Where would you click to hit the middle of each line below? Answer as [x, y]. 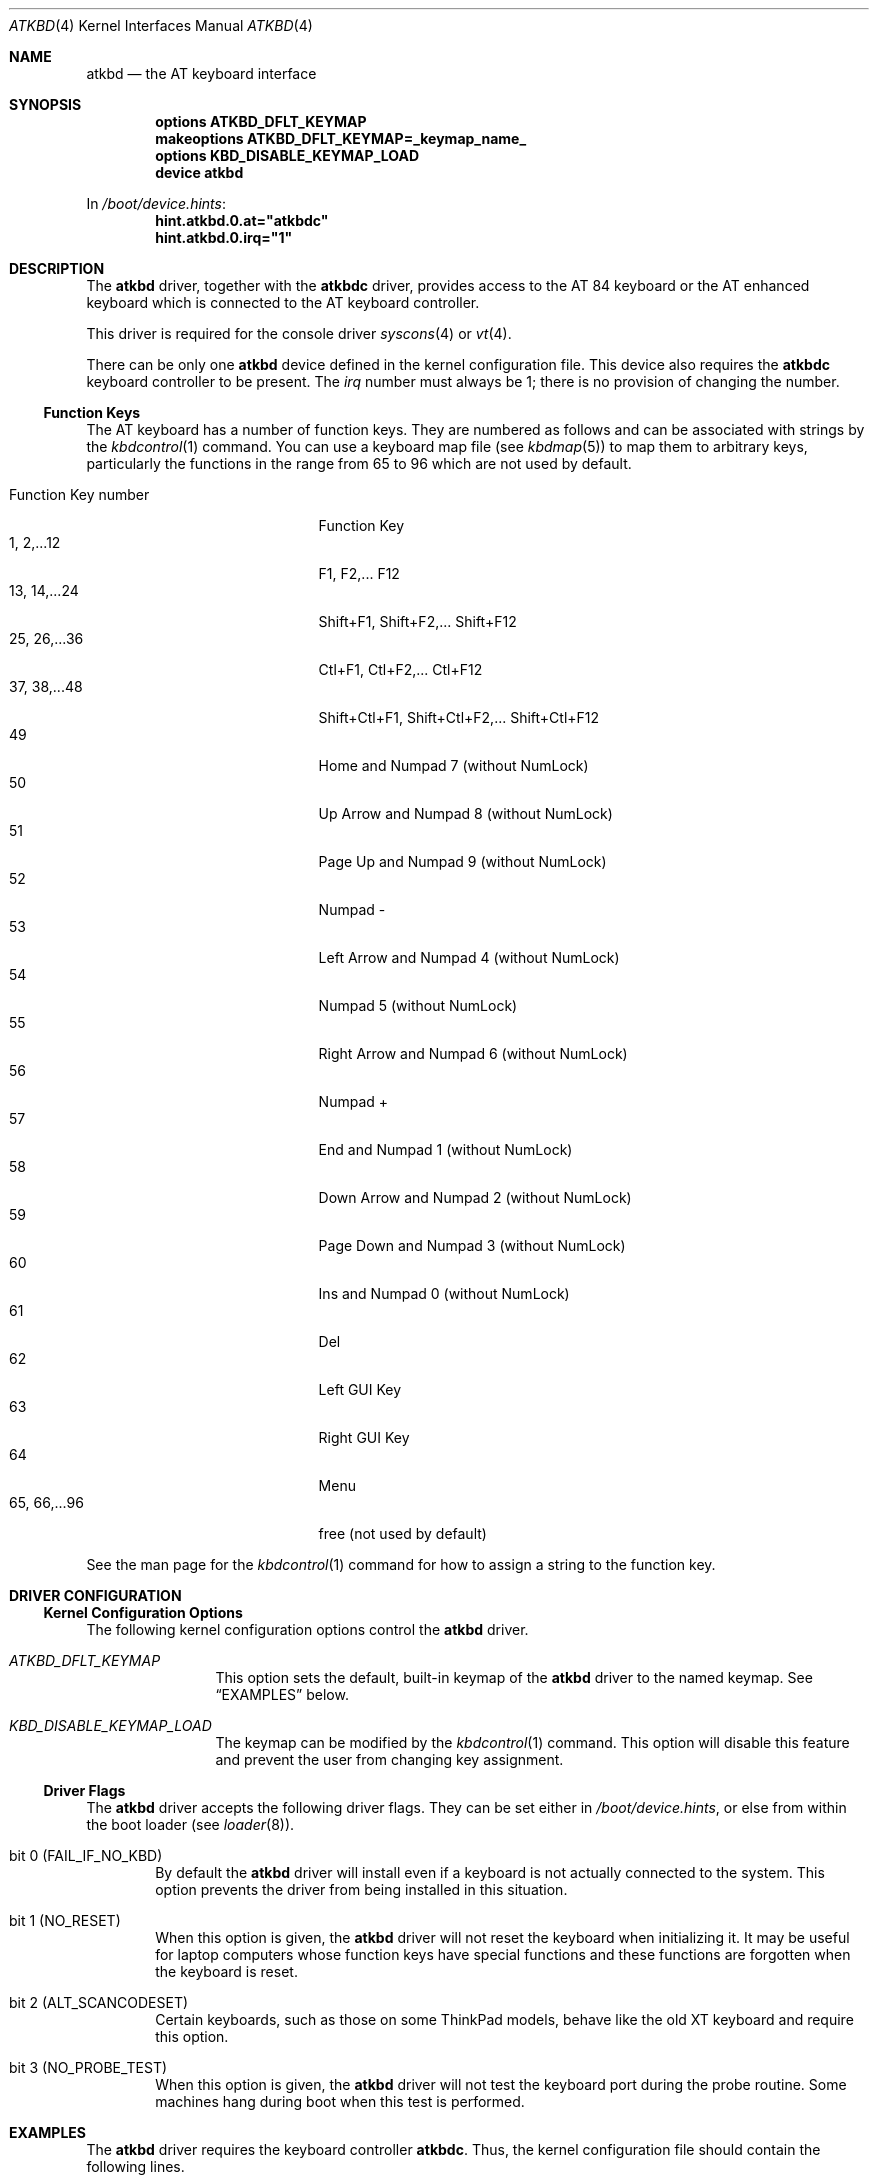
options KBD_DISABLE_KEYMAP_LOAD [287, 155]
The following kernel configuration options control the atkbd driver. [307, 1629]
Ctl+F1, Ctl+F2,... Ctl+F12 [400, 669]
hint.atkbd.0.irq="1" [224, 237]
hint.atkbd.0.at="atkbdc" [242, 220]
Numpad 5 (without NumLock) [418, 1005]
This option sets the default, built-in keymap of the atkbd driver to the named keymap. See [514, 1677]
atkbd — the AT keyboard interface [201, 73]
